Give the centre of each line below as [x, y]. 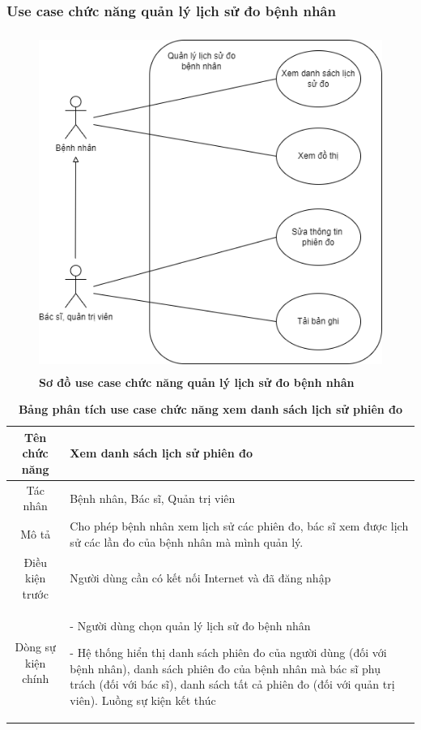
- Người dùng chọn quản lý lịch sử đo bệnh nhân [190, 625]
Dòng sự [35, 647]
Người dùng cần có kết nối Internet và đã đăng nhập [200, 578]
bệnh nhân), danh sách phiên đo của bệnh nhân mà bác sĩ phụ [225, 668]
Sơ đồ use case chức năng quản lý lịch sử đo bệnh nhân [197, 382]
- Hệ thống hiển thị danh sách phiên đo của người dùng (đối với [228, 653]
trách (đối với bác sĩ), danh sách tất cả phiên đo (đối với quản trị [232, 684]
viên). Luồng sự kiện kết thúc [143, 700]
